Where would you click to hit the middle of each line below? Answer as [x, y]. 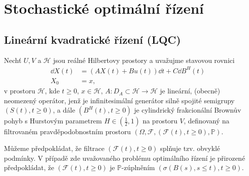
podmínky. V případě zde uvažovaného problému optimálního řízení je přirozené [124, 158]
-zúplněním [138, 167]
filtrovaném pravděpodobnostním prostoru [67, 132]
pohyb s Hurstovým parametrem [53, 121]
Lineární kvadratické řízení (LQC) [93, 39]
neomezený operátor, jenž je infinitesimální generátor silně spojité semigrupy [119, 100]
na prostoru [160, 121]
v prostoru [20, 91]
